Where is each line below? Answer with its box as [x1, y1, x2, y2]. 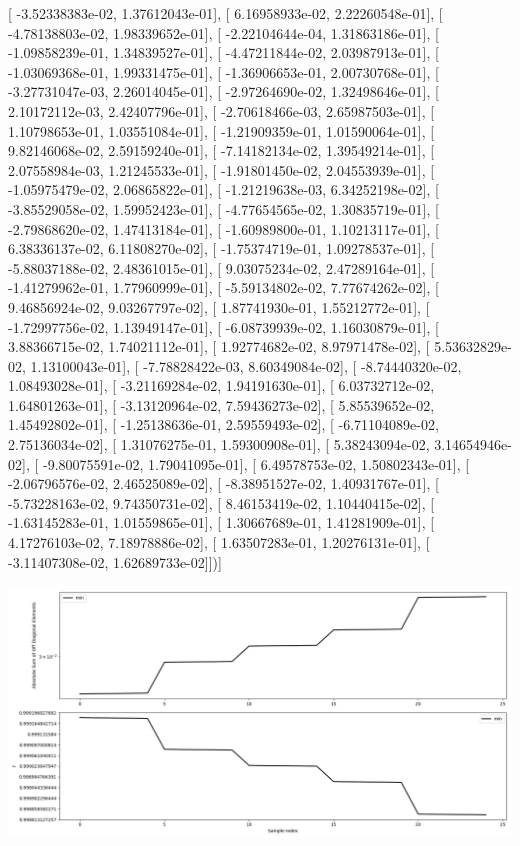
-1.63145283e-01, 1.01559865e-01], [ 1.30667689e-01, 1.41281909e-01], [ [8, 512, 435, 533]
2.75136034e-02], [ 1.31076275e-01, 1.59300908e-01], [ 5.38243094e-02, [8, 434, 430, 455]
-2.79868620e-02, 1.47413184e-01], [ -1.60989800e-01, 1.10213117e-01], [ [8, 218, 439, 239]
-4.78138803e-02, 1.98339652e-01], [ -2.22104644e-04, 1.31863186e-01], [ [8, 22, 439, 43]
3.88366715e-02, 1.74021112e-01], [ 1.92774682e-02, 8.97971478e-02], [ [8, 336, 430, 357]
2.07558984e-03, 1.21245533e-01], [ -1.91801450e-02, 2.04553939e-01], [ [8, 159, 435, 180]
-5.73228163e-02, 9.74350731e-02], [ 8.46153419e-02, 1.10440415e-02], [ [8, 492, 435, 513]
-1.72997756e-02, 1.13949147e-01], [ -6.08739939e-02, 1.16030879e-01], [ [8, 316, 439, 337]
